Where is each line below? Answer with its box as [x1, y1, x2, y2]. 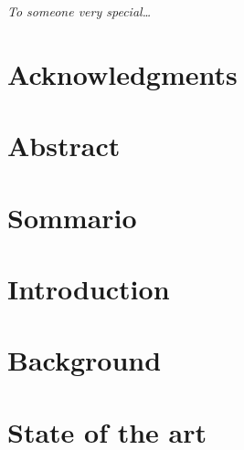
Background [7, 341, 162, 379]
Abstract [7, 127, 121, 164]
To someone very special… [7, 2, 152, 20]
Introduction [7, 269, 170, 307]
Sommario [7, 198, 137, 235]
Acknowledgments [7, 55, 238, 92]
